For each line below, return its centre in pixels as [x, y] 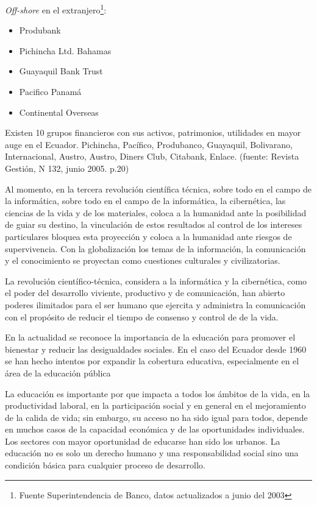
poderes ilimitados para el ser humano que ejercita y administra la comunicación [155, 304]
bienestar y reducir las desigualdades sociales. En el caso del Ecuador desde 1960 [156, 349]
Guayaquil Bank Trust [61, 71]
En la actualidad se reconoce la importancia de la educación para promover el [150, 337]
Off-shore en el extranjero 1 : [56, 9]
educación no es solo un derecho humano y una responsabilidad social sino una [152, 453]
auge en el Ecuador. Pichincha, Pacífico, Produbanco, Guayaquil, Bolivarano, [149, 144]
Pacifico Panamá [50, 92]
